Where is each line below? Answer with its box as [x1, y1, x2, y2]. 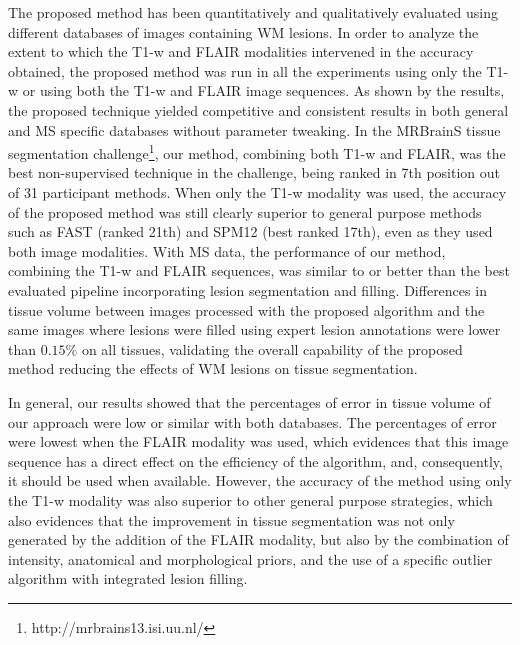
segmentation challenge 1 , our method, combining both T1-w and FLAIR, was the [8, 140, 506, 163]
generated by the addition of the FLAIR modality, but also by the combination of [8, 529, 509, 550]
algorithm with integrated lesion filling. [8, 568, 248, 589]
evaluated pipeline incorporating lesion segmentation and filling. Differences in [8, 279, 487, 300]
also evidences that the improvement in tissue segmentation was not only [8, 509, 455, 530]
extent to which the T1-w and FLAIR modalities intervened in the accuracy [8, 41, 474, 62]
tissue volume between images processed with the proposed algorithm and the [8, 299, 485, 320]
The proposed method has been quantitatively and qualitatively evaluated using [8, 2, 498, 22]
